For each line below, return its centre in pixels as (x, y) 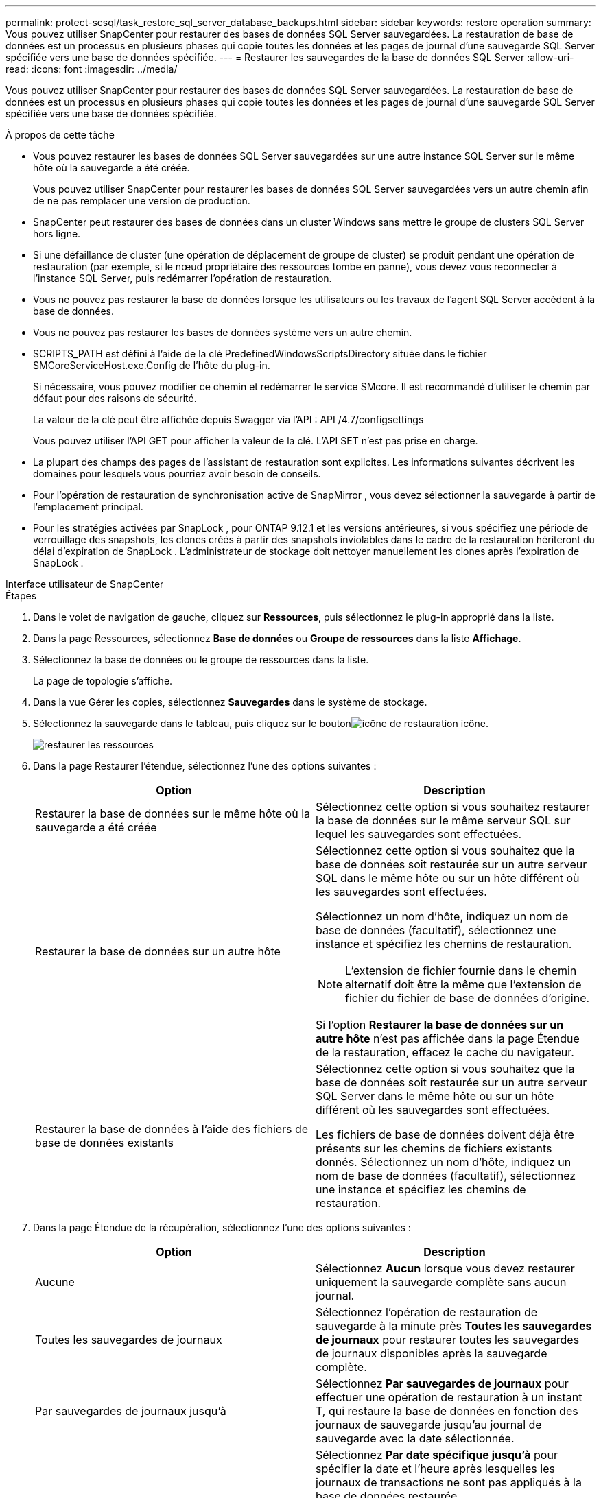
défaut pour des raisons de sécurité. (115, 398)
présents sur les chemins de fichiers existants (434, 1148)
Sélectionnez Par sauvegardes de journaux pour (442, 1383)
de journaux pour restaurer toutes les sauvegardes (448, 1340)
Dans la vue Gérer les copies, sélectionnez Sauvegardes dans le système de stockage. (230, 702)
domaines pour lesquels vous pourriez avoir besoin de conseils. (177, 474)
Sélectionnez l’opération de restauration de (427, 1312)
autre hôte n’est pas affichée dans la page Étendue (448, 1038)
